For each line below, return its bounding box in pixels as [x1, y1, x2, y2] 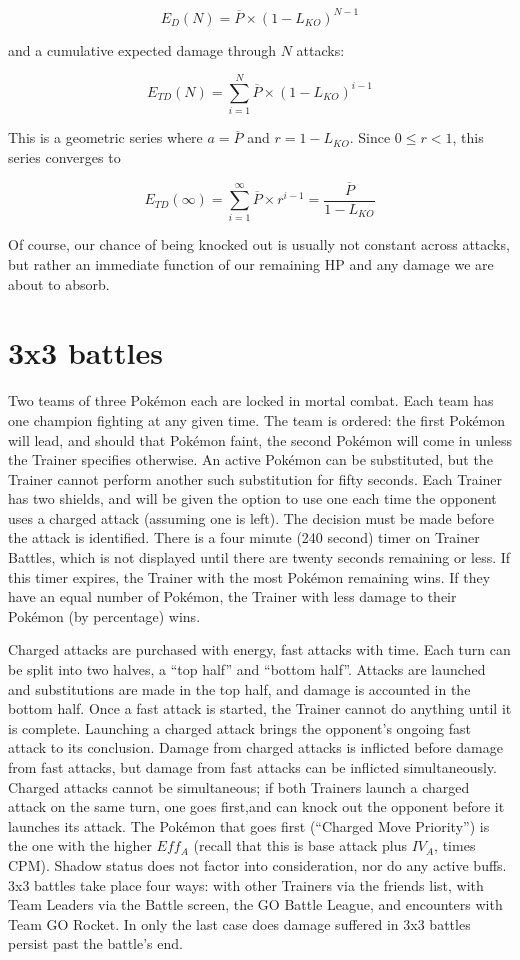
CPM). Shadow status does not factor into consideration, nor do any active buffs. [8, 854, 507, 875]
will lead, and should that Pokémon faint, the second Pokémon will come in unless [8, 429, 512, 450]
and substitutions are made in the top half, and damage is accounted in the [8, 678, 471, 699]
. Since [349, 127, 391, 148]
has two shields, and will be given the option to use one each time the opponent [8, 488, 497, 509]
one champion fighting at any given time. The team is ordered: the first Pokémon [8, 409, 506, 430]
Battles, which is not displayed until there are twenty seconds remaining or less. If [8, 547, 511, 568]
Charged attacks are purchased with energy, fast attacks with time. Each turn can [8, 639, 511, 660]
